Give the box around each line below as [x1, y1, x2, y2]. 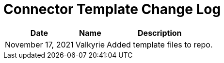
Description [138, 28, 182, 38]
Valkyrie [75, 39, 105, 49]
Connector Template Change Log [3, 1, 221, 17]
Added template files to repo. [107, 39, 213, 49]
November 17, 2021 [5, 39, 74, 49]
